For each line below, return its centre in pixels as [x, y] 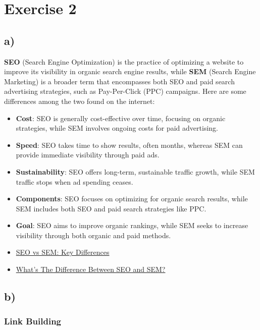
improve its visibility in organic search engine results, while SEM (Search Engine [130, 71]
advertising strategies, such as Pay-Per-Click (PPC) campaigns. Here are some [125, 91]
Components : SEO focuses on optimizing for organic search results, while [132, 199]
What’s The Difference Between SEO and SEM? [91, 269]
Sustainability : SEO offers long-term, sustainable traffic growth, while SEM [135, 171]
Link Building [33, 321]
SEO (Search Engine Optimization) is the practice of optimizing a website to [124, 61]
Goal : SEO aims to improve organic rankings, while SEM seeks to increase [132, 225]
